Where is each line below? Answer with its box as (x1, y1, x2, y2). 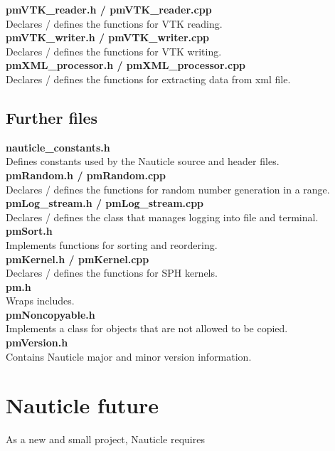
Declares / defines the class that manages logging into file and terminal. (6, 209, 319, 224)
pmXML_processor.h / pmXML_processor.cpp (6, 58, 246, 73)
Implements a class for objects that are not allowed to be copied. (6, 321, 288, 336)
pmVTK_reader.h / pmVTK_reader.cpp (6, 2, 212, 16)
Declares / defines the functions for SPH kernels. (6, 265, 218, 280)
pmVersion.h (6, 335, 68, 350)
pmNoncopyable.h (6, 307, 95, 322)
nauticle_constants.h (6, 139, 110, 154)
